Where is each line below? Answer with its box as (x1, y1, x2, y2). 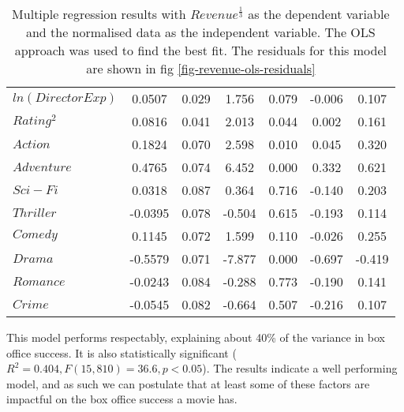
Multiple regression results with (12, 5, 186, 23)
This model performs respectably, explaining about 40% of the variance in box (6, 329, 385, 345)
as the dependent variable (248, 5, 390, 23)
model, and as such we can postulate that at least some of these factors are (6, 375, 370, 391)
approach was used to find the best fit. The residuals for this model (14, 41, 387, 59)
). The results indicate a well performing (202, 360, 398, 376)
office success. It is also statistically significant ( (6, 344, 237, 361)
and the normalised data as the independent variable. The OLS (25, 23, 376, 41)
